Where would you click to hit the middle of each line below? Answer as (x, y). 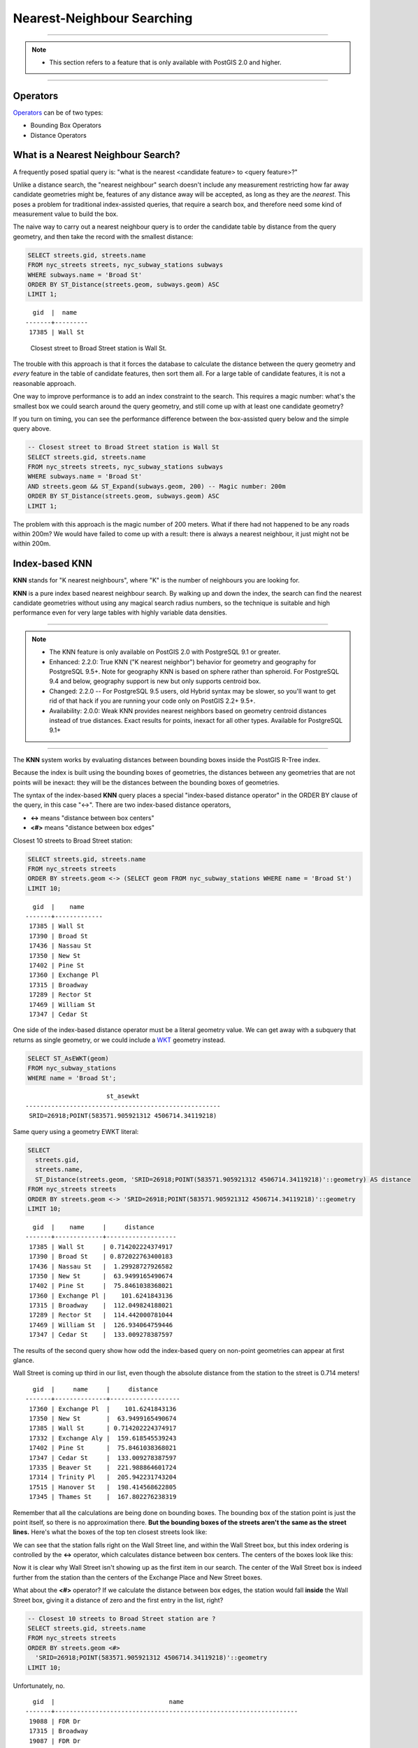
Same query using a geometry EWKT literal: (76, 1131)
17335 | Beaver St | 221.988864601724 (103, 1467)
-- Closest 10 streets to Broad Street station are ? (122, 1618)
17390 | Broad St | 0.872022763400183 (101, 1256)
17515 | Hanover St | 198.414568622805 (103, 1487)
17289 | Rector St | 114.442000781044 (101, 1315)
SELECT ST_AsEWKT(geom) (69, 1058)
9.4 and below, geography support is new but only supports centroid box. (155, 681)
